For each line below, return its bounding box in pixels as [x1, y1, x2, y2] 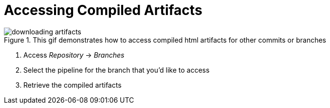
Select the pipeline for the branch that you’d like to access [23, 65, 210, 74]
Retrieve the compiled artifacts [23, 80, 122, 89]
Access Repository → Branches [23, 50, 125, 59]
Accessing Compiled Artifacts [4, 2, 202, 18]
